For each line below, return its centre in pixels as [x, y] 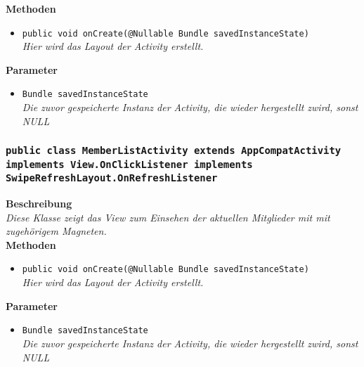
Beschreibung [39, 204]
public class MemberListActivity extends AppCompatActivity [174, 151]
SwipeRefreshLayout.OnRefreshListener [112, 178]
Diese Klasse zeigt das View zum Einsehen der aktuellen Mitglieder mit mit [168, 217]
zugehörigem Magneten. [56, 231]
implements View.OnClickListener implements [129, 164]
